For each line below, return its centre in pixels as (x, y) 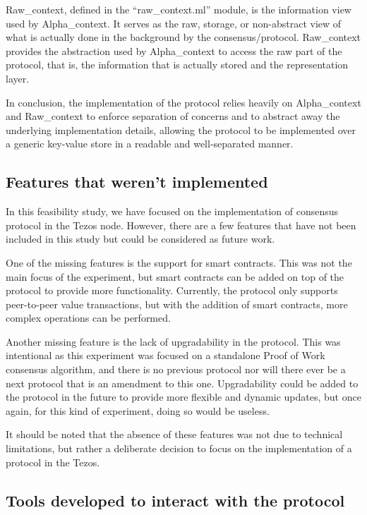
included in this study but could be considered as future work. (140, 239)
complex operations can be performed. (88, 318)
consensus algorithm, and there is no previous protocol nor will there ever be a (176, 369)
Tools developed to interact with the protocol (175, 500)
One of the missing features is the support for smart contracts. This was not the (179, 262)
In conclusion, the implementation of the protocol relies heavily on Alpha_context (183, 102)
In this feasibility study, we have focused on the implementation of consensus (172, 211)
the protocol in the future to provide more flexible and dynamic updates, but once (183, 397)
